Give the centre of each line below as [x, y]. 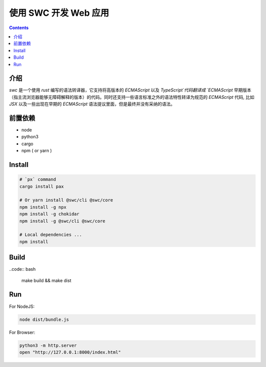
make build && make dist [46, 280]
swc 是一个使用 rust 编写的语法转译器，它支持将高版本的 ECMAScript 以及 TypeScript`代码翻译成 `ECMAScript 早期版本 [130, 90]
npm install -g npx [43, 207]
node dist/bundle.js [44, 319]
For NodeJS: [22, 306]
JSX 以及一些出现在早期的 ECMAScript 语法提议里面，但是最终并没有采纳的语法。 [92, 104]
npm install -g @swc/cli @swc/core [62, 221]
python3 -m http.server [48, 345]
